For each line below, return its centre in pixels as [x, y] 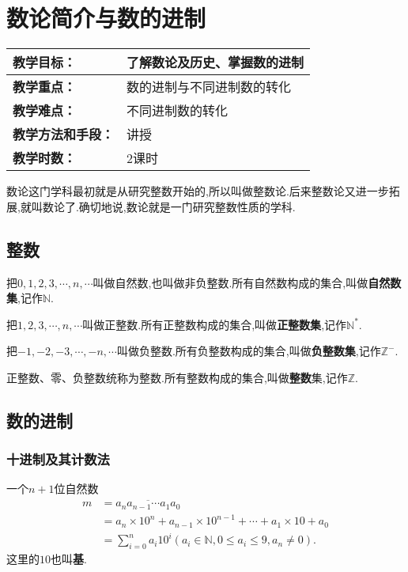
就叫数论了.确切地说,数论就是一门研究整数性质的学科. [158, 206]
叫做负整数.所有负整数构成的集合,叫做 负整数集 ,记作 [249, 351]
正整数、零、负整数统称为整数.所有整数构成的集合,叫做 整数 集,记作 [177, 377]
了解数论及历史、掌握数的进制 [215, 63]
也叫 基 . [69, 559]
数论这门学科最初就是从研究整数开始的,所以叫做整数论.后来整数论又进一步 [198, 191]
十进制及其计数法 [58, 459]
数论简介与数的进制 [106, 18]
